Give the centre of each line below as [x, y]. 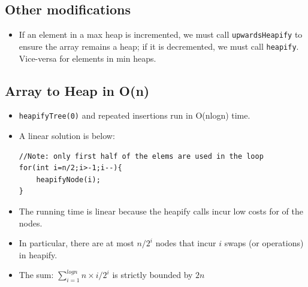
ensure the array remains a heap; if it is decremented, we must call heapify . [159, 46]
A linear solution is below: [67, 135]
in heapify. [38, 254]
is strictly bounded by [153, 275]
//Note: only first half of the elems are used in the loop [141, 156]
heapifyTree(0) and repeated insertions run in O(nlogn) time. [135, 115]
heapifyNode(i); [68, 179]
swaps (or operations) [264, 243]
